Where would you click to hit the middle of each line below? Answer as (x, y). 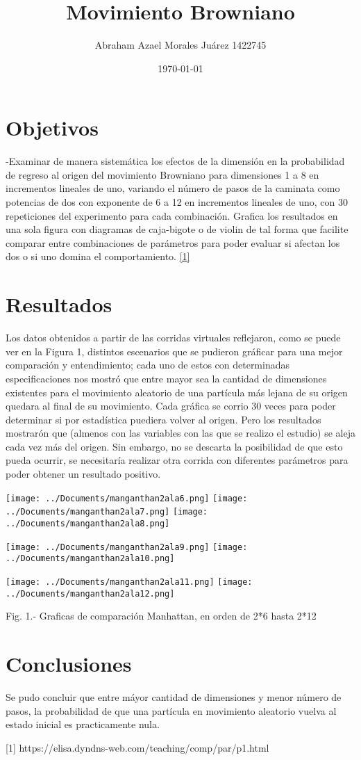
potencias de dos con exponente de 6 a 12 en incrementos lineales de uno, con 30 (177, 202)
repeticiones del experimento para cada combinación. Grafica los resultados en (172, 215)
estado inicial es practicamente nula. (83, 724)
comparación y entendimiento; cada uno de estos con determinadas (148, 365)
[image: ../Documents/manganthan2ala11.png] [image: (129, 582)
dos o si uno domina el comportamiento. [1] (98, 256)
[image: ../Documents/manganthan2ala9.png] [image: (127, 547)
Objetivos (52, 128)
